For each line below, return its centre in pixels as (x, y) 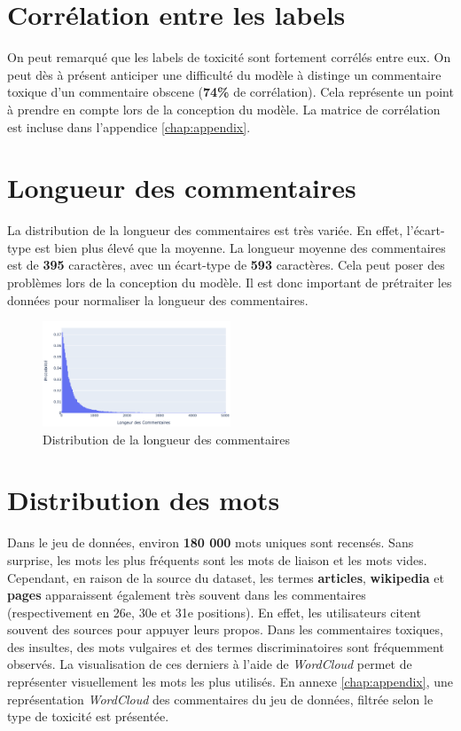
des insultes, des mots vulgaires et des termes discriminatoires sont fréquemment (226, 646)
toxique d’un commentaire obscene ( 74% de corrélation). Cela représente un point (230, 92)
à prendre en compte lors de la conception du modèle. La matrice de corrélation (224, 109)
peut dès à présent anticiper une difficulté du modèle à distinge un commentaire (224, 74)
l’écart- (426, 230)
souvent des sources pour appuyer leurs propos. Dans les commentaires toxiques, (225, 629)
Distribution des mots (144, 500)
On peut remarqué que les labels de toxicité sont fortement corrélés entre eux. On (229, 57)
